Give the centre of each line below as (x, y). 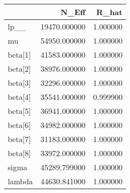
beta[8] (19, 153)
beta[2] (19, 69)
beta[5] (19, 111)
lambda (20, 181)
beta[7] (19, 139)
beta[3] (19, 83)
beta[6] (19, 125)
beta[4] (19, 97)
